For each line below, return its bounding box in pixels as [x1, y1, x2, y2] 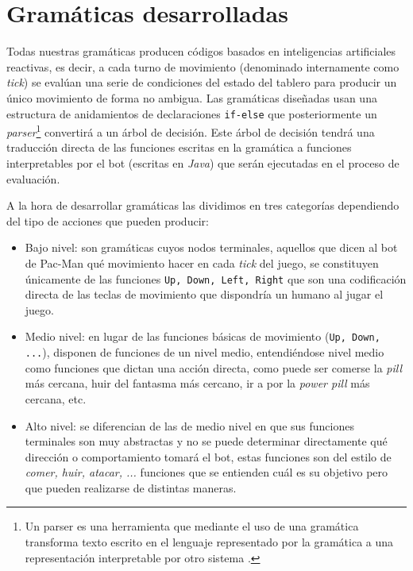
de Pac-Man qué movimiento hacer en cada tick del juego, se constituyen [25, 254, 379, 271]
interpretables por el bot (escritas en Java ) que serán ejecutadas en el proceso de [6, 155, 399, 171]
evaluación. [6, 170, 60, 187]
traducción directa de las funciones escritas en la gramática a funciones [6, 139, 352, 156]
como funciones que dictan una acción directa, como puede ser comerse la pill [25, 359, 403, 376]
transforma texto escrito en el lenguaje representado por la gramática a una [25, 534, 394, 550]
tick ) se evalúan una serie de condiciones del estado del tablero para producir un [6, 74, 397, 91]
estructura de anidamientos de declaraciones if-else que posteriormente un [6, 105, 377, 122]
